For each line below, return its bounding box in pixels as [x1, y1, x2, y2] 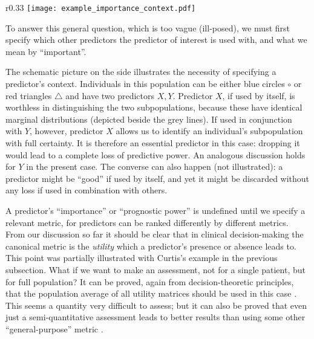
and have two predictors [65, 89, 155, 102]
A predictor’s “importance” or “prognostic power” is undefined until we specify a [5, 204, 306, 216]
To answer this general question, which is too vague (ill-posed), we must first [5, 21, 290, 34]
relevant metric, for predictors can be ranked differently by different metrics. [5, 216, 289, 228]
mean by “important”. [5, 45, 87, 57]
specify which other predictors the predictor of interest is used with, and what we [5, 33, 307, 46]
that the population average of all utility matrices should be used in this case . [5, 287, 297, 300]
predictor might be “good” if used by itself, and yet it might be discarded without [5, 172, 310, 184]
